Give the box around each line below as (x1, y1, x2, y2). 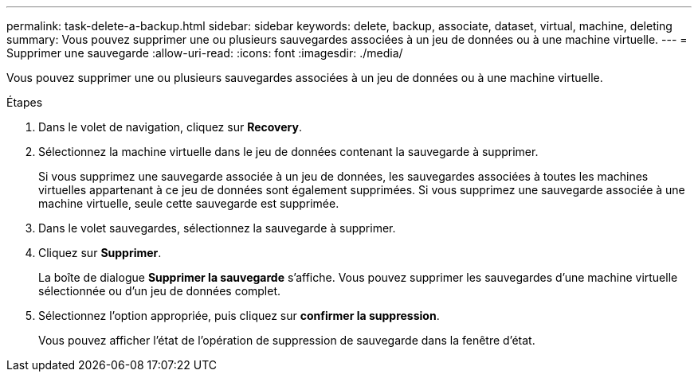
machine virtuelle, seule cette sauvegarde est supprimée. (38, 197, 339, 210)
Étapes (6, 95, 43, 109)
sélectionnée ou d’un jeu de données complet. (38, 284, 281, 298)
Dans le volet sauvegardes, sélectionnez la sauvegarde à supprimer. (38, 221, 396, 235)
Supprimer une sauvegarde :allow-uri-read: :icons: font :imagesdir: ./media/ (6, 46, 403, 60)
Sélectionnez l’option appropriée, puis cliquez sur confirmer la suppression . (38, 309, 440, 322)
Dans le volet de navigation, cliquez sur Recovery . (38, 120, 302, 134)
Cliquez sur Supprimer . (38, 246, 162, 259)
